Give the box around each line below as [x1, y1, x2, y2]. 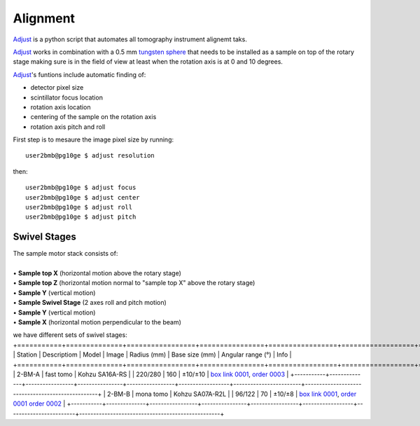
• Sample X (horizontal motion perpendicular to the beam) [13, 318, 182, 327]
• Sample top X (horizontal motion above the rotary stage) [13, 269, 182, 277]
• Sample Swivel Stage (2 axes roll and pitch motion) [13, 298, 167, 307]
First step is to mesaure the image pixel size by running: [13, 135, 174, 144]
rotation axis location [30, 102, 91, 111]
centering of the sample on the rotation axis [30, 113, 157, 121]
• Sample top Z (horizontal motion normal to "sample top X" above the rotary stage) [13, 279, 255, 287]
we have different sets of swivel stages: [13, 331, 127, 339]
